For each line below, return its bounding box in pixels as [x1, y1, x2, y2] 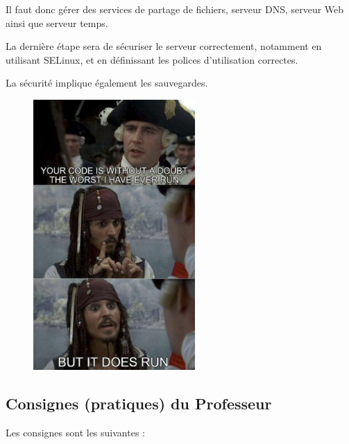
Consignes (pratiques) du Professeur [6, 393, 272, 414]
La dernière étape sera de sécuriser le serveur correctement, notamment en [6, 39, 322, 53]
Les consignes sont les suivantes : [6, 425, 145, 439]
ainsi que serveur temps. [6, 15, 108, 30]
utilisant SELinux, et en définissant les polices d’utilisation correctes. [6, 52, 298, 66]
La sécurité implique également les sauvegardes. [6, 76, 208, 90]
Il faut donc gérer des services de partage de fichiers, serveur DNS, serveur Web [6, 2, 344, 16]
